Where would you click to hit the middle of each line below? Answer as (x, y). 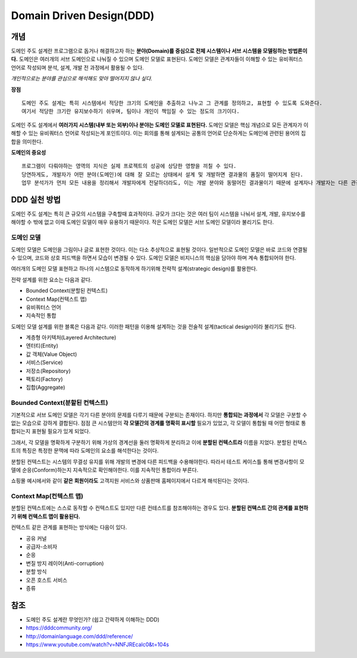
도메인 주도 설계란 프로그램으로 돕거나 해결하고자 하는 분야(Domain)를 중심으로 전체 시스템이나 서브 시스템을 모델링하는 (149, 51)
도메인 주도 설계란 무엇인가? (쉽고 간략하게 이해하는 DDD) (93, 619)
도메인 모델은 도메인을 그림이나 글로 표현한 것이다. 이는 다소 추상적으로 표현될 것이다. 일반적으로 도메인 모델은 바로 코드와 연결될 (159, 250)
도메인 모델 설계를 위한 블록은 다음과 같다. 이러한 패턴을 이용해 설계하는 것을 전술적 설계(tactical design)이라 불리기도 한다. (154, 326)
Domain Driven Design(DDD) (83, 15)
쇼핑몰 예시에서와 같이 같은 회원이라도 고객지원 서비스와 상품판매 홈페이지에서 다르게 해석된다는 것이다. (130, 481)
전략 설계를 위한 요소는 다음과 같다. (51, 279)
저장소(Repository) (48, 371)
